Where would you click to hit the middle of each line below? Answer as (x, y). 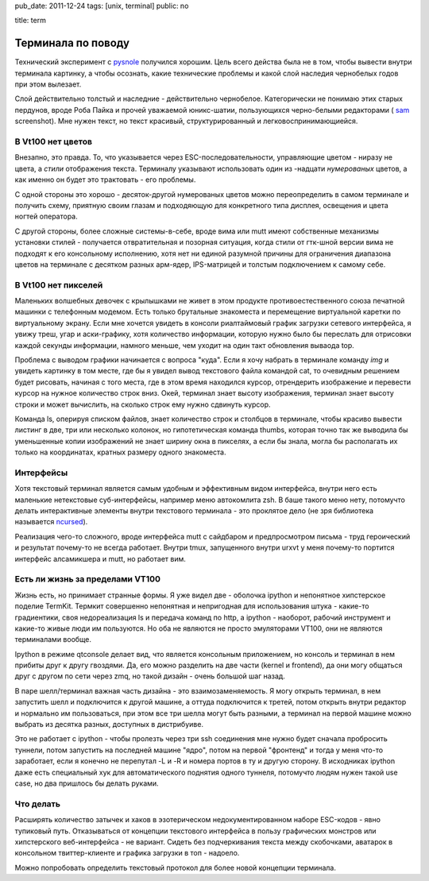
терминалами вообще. (53, 639)
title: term (31, 21)
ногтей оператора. (46, 216)
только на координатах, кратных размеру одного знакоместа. (120, 452)
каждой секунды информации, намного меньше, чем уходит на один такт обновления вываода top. (185, 345)
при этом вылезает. (48, 84)
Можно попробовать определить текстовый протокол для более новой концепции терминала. (176, 867)
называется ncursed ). (51, 522)
